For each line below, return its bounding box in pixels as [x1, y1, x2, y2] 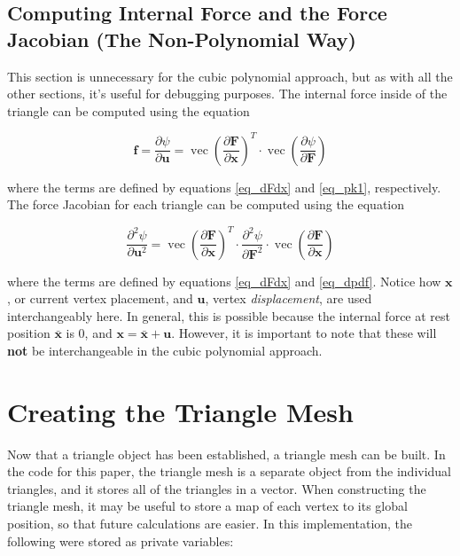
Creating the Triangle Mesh [7, 393, 354, 429]
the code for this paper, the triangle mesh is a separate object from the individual [7, 462, 452, 481]
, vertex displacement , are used [205, 289, 372, 308]
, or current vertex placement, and [7, 289, 193, 308]
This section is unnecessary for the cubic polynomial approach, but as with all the [7, 67, 453, 85]
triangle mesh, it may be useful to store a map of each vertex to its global [7, 497, 408, 515]
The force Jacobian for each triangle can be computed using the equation [7, 195, 404, 214]
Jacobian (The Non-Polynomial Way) [7, 25, 356, 52]
